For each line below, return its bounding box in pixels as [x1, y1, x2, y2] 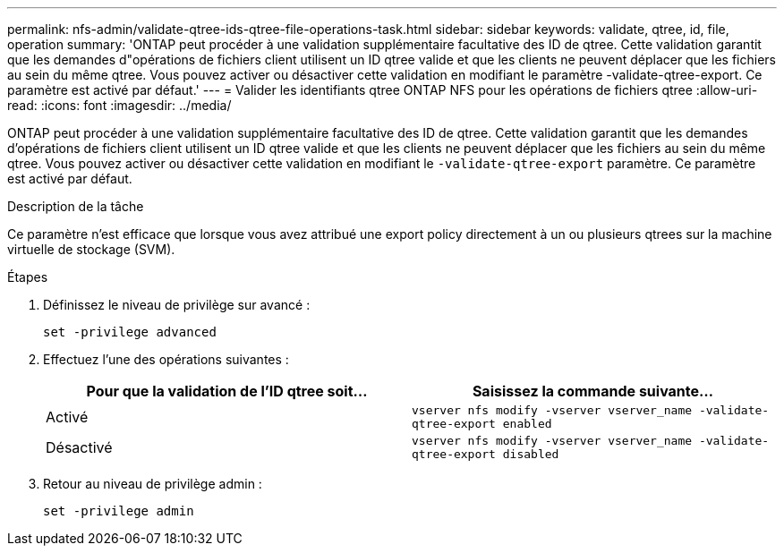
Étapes [7, 269, 48, 285]
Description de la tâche [7, 199, 144, 214]
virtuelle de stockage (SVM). [7, 242, 175, 257]
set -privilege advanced [43, 325, 217, 339]
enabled [502, 417, 552, 430]
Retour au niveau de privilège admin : [43, 476, 262, 491]
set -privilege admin [43, 504, 194, 518]
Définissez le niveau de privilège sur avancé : [43, 297, 311, 312]
